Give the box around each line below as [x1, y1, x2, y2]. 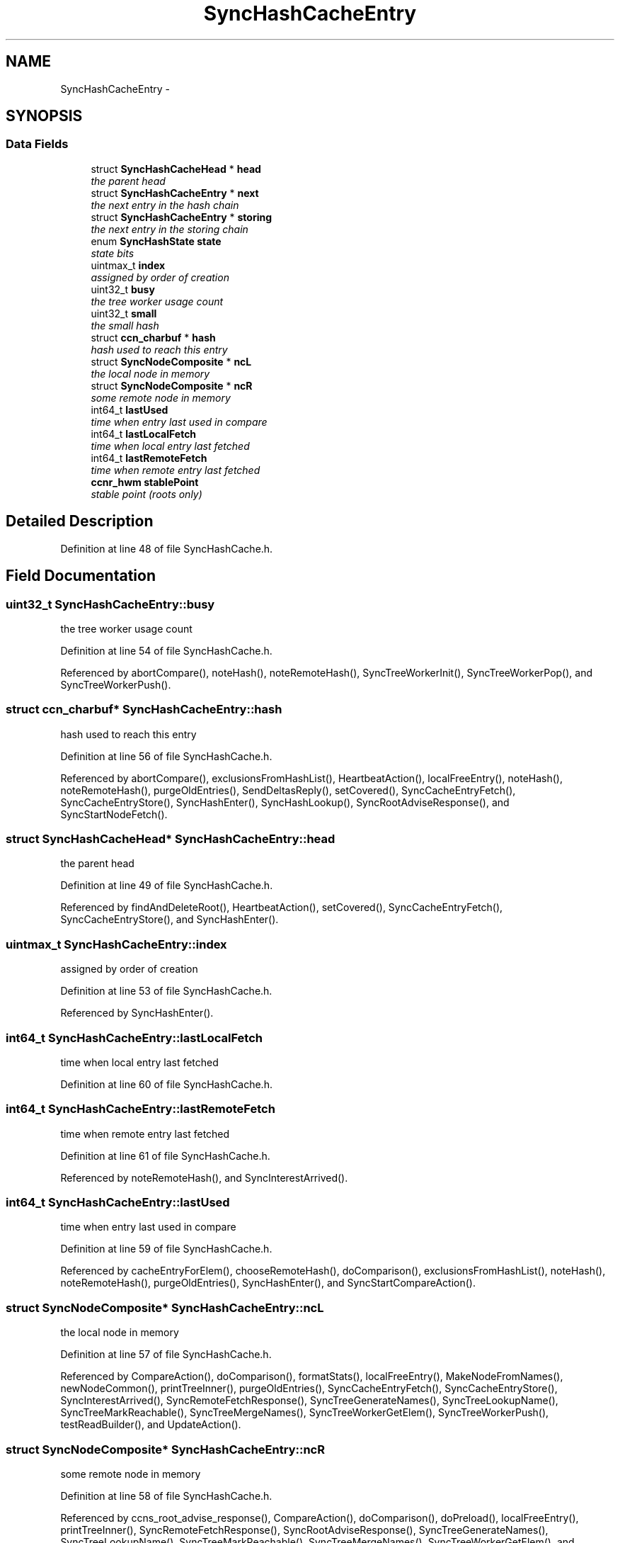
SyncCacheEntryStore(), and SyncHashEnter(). [60, 913, 279, 926]
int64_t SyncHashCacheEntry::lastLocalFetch [6, 1030, 263, 1045]
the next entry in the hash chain [91, 198, 239, 211]
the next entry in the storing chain [91, 222, 248, 235]
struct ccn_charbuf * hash [91, 331, 216, 344]
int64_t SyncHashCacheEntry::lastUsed [6, 1195, 230, 1209]
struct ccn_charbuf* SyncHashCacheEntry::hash [6, 702, 282, 717]
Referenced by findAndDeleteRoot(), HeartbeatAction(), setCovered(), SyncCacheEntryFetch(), [60, 901, 503, 914]
